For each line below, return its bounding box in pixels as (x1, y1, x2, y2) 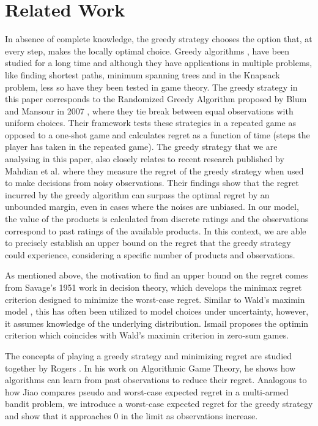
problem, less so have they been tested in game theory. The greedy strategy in (5, 80, 298, 93)
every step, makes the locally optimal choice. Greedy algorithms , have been (5, 44, 290, 57)
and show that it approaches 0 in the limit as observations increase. (5, 409, 258, 422)
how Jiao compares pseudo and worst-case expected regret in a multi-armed (5, 385, 289, 398)
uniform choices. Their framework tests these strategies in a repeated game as (5, 116, 296, 129)
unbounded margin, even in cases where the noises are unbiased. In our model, (5, 200, 299, 213)
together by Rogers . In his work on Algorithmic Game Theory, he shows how (5, 361, 296, 374)
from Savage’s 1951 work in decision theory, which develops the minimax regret (5, 281, 302, 293)
